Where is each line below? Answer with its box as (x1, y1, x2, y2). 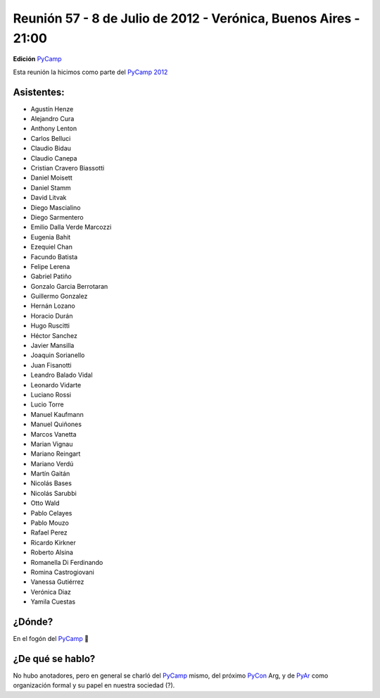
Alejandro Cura (30, 115, 75, 123)
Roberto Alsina (30, 548, 74, 556)
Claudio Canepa (30, 154, 77, 162)
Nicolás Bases (30, 479, 72, 487)
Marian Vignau (30, 440, 73, 448)
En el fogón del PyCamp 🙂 (13, 635, 89, 643)
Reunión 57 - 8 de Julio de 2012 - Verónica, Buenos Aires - (13, 11, 360, 26)
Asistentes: (13, 86, 65, 98)
